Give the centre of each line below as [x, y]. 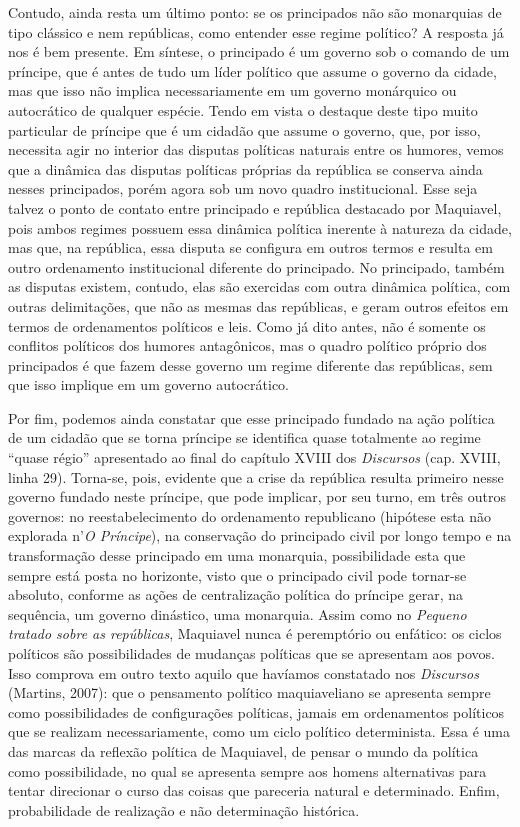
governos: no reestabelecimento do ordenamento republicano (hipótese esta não [250, 515]
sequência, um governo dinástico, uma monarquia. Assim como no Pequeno [237, 613]
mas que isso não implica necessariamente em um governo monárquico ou [232, 90]
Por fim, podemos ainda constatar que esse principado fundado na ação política [251, 417]
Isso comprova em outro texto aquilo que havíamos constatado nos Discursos [243, 672]
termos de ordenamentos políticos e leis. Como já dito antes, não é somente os [247, 325]
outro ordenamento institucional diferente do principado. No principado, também [256, 266]
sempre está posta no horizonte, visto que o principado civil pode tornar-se [237, 574]
